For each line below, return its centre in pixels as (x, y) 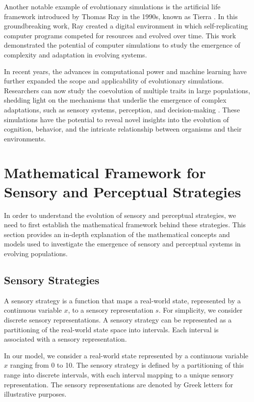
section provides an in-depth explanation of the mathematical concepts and (117, 234)
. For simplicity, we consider (201, 310)
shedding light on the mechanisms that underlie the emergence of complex (115, 100)
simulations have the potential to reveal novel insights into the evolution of (116, 119)
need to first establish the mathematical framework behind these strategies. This (125, 225)
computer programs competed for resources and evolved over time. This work (120, 35)
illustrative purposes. (35, 394)
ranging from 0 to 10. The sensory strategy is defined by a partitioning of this (127, 365)
